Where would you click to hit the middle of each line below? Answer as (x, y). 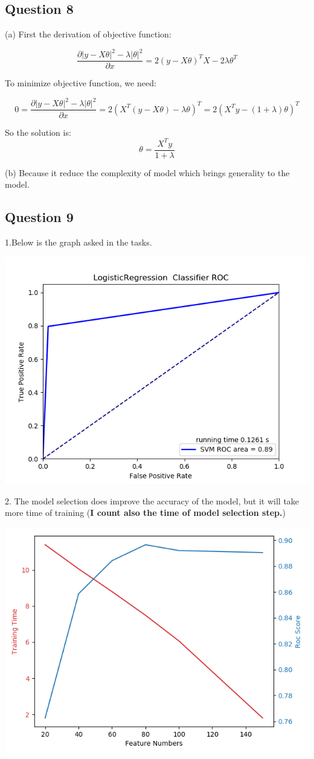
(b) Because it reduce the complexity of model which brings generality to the (147, 172)
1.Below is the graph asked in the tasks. (78, 242)
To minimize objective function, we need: (81, 83)
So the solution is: (38, 132)
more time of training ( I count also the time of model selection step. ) (145, 513)
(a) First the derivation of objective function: (88, 34)
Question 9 (39, 217)
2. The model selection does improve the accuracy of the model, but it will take (152, 500)
